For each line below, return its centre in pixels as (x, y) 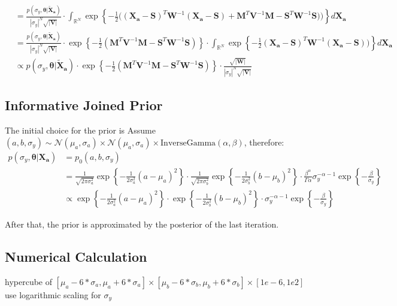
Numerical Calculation (76, 256)
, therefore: (264, 142)
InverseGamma (188, 143)
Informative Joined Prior (84, 105)
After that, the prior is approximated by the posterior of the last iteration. (142, 224)
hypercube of (29, 281)
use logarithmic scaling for (53, 294)
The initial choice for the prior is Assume (80, 130)
